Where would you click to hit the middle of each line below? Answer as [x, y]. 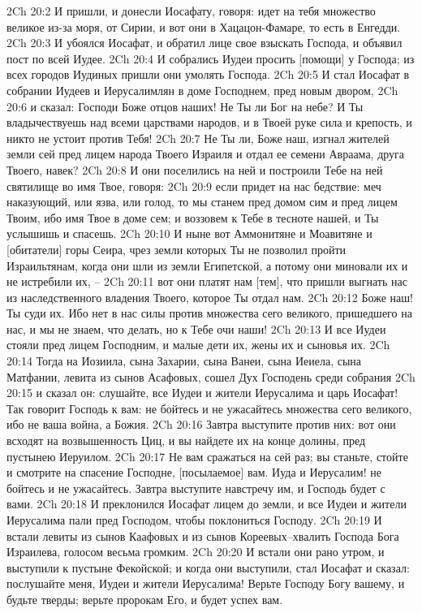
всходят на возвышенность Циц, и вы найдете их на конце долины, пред [186, 440]
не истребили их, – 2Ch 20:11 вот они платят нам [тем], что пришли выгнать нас [207, 281]
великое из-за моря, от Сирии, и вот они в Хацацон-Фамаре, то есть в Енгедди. [204, 26]
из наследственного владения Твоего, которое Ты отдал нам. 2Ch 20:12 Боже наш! [210, 297]
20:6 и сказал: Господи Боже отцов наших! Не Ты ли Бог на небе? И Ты [185, 106]
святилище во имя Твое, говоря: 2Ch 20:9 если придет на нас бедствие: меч [194, 186]
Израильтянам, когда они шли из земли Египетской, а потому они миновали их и [207, 265]
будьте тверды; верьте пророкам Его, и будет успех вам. [145, 599]
